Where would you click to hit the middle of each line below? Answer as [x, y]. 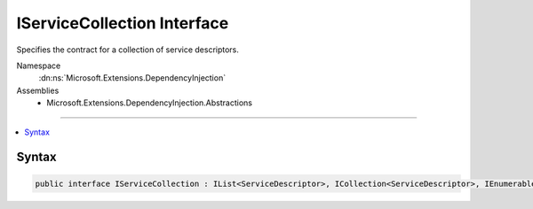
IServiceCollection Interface [123, 23]
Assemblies [38, 90]
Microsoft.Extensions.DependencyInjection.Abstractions [150, 103]
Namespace [39, 66]
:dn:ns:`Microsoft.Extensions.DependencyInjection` [132, 78]
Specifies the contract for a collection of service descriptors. [128, 50]
